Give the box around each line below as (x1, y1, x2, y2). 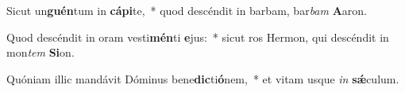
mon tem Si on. (6, 44, 75, 61)
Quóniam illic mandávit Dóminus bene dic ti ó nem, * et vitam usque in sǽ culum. (6, 70, 399, 86)
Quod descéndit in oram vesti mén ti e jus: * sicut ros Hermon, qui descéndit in (6, 28, 389, 45)
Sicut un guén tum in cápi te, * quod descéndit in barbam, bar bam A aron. (6, 2, 367, 18)
